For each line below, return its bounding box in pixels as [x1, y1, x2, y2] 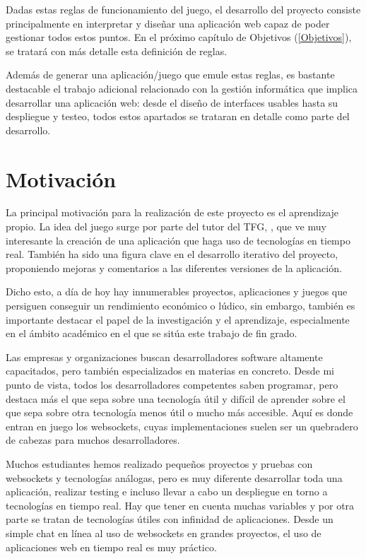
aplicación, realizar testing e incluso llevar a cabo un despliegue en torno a [6, 484, 328, 499]
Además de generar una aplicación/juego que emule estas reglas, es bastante [6, 67, 335, 82]
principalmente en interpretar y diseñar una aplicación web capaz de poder [6, 16, 330, 30]
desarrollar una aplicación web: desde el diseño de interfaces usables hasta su [6, 95, 338, 110]
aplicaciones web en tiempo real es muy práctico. [6, 539, 217, 554]
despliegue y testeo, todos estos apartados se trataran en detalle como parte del [6, 109, 350, 124]
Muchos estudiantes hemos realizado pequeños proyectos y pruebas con [6, 456, 313, 471]
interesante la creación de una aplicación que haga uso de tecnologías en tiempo [6, 233, 350, 247]
